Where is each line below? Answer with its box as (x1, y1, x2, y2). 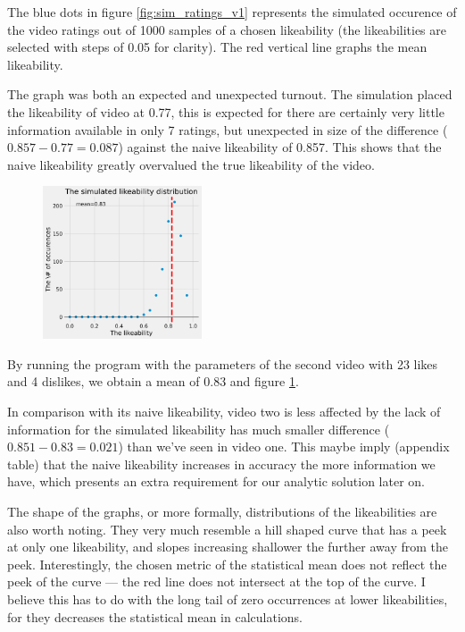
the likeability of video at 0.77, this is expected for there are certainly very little (7, 102, 444, 121)
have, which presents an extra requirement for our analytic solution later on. (7, 472, 425, 491)
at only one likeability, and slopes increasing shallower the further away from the (7, 537, 449, 556)
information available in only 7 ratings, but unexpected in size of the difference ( (7, 120, 448, 139)
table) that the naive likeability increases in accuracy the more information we (7, 454, 436, 473)
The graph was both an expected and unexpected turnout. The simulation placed (7, 85, 453, 104)
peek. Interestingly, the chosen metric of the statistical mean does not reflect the (7, 554, 447, 573)
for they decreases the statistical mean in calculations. (7, 607, 303, 626)
